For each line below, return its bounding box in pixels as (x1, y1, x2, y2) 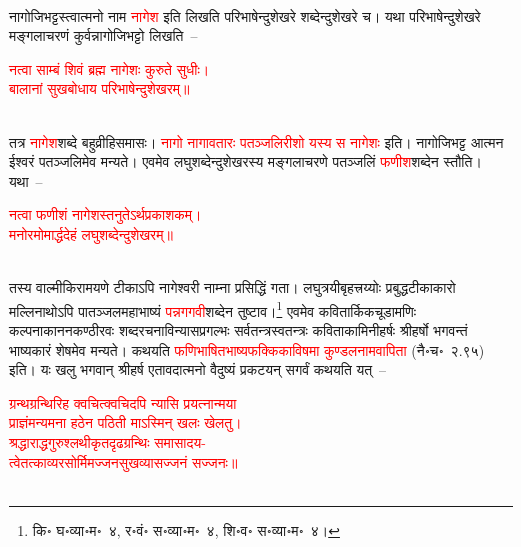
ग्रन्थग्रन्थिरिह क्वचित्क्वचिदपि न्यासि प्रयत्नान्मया (9, 392, 237, 413)
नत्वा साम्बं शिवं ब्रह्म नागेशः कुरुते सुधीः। (9, 58, 210, 79)
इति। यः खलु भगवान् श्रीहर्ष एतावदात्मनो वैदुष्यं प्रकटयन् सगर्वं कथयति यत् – (9, 359, 387, 380)
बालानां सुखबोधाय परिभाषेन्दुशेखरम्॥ (9, 78, 190, 99)
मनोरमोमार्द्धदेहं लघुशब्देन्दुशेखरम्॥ (9, 223, 173, 244)
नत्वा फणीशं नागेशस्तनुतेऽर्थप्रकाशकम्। (9, 204, 202, 225)
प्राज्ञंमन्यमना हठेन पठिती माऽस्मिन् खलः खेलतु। (9, 412, 242, 433)
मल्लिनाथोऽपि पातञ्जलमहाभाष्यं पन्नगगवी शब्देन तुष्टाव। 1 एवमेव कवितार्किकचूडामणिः (9, 297, 417, 321)
